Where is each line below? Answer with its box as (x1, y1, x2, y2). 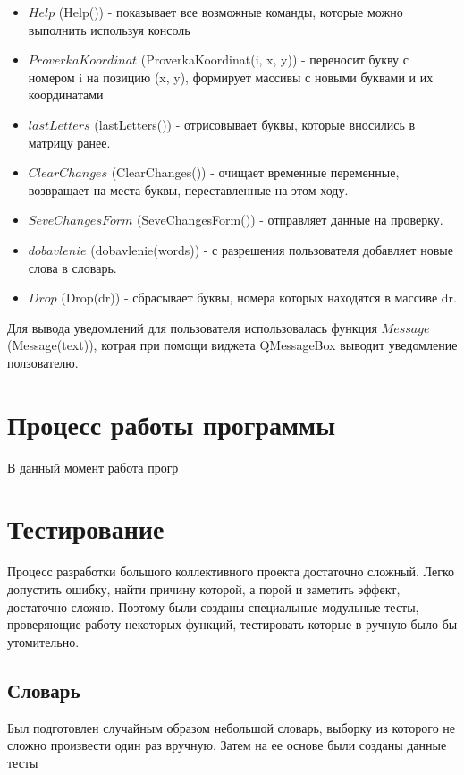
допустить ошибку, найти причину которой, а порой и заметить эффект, (7, 579, 401, 598)
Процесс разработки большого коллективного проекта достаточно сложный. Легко (7, 562, 455, 581)
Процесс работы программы (7, 405, 336, 442)
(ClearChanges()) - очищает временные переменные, (111, 163, 400, 182)
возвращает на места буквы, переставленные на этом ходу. (28, 180, 349, 199)
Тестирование (7, 510, 165, 547)
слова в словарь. (28, 258, 117, 277)
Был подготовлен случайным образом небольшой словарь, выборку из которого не (7, 718, 456, 737)
